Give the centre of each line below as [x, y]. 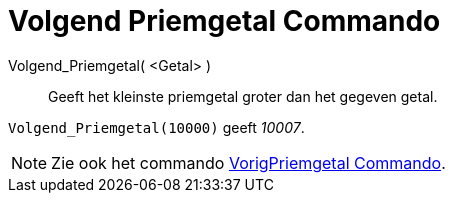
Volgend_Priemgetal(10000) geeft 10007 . [156, 127]
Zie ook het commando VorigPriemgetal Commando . [248, 162]
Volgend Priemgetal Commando [224, 21]
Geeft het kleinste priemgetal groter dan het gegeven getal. [243, 96]
